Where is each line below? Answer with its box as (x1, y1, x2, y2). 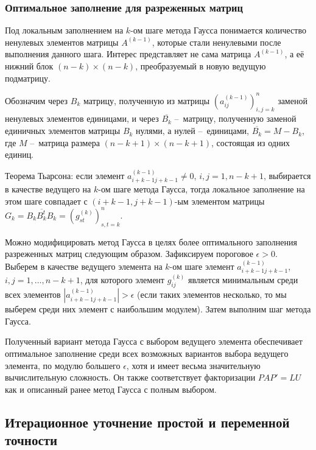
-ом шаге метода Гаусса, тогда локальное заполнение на (98, 183, 305, 195)
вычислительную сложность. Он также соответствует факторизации (5, 371, 256, 384)
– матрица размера (30, 136, 100, 149)
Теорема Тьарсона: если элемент (5, 169, 125, 181)
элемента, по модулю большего (5, 359, 121, 371)
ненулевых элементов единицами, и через (5, 112, 159, 125)
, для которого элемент (80, 273, 164, 286)
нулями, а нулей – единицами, (136, 124, 250, 137)
